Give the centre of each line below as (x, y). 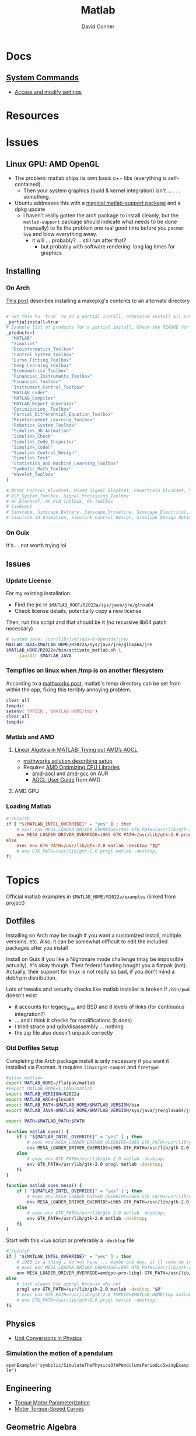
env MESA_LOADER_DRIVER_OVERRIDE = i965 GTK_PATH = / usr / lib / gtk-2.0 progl (105, 835)
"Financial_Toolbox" (36, 382)
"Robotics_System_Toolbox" (44, 425)
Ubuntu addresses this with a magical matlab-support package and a (97, 203)
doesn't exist (22, 995)
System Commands (43, 78)
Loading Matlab (29, 806)
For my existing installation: (39, 593)
